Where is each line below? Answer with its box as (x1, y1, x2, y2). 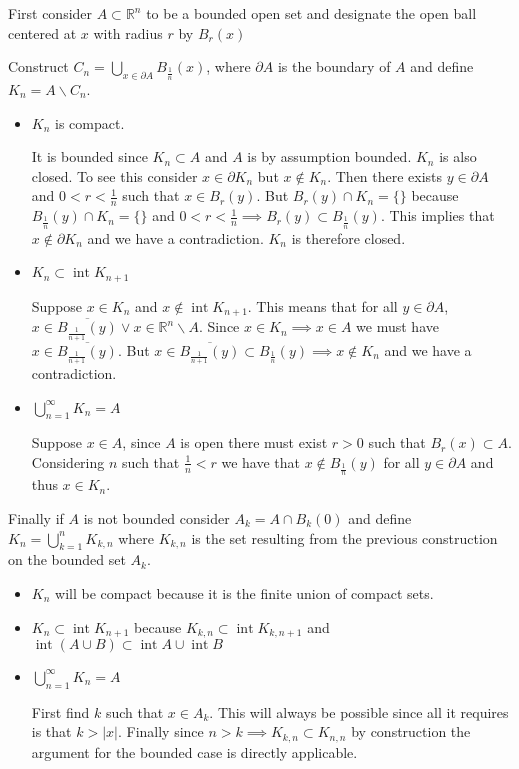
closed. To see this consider (31, 165, 198, 186)
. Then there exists (327, 165, 443, 186)
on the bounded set (8, 549, 126, 570)
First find (31, 701, 90, 722)
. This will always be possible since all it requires (209, 701, 509, 722)
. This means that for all (247, 295, 398, 316)
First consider (8, 3, 93, 23)
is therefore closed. (291, 227, 406, 248)
